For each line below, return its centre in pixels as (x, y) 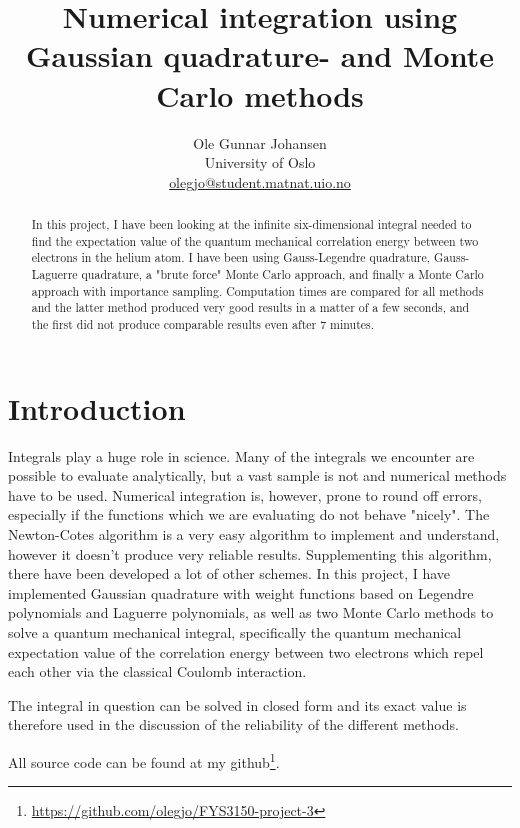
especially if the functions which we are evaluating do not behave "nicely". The (249, 514)
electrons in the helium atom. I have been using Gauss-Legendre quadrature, (231, 257)
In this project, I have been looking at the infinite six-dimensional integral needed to (251, 224)
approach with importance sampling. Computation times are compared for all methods (257, 290)
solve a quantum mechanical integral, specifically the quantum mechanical (235, 631)
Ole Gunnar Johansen (260, 142)
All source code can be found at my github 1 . (144, 760)
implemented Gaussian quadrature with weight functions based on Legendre (241, 592)
